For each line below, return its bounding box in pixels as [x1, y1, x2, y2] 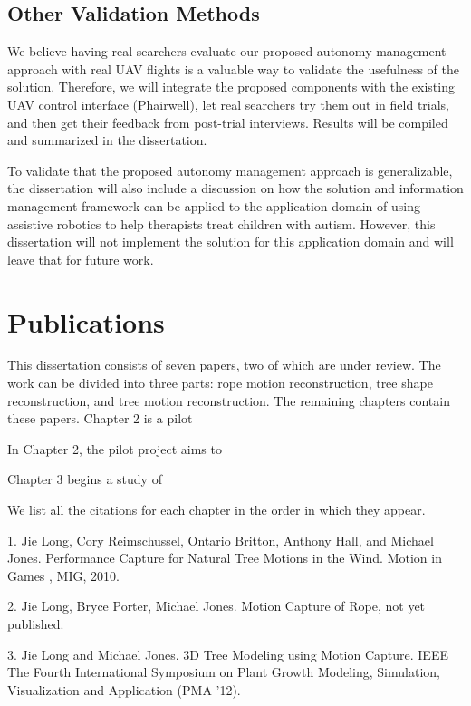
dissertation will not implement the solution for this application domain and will [7, 232, 454, 251]
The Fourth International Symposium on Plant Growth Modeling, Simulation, [7, 662, 440, 682]
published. [7, 614, 64, 633]
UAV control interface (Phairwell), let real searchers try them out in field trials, [7, 94, 450, 113]
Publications [7, 303, 165, 340]
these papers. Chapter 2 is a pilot [7, 409, 193, 428]
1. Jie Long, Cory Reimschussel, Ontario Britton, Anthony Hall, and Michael [7, 530, 434, 549]
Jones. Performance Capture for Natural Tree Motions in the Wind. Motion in [7, 548, 442, 567]
